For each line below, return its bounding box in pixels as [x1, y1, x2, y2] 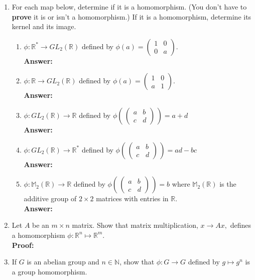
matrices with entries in [96, 193, 169, 204]
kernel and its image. [12, 21, 76, 32]
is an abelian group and [27, 256, 99, 267]
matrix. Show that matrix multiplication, [72, 220, 198, 230]
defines [230, 220, 251, 230]
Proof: [12, 239, 34, 250]
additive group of [24, 193, 77, 204]
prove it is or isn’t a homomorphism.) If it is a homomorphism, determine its [12, 11, 251, 22]
